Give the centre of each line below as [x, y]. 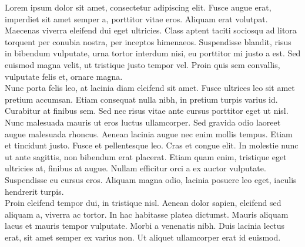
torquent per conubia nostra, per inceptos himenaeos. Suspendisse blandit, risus [148, 41]
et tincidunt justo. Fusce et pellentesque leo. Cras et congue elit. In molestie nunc [152, 145]
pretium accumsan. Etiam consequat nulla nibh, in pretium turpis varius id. [141, 99]
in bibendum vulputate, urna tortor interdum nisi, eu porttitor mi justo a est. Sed [153, 53]
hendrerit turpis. [34, 191]
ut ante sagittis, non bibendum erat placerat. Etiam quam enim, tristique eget [146, 156]
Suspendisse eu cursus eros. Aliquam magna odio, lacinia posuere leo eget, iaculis [151, 179]
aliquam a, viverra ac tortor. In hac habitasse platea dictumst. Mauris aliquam [147, 214]
